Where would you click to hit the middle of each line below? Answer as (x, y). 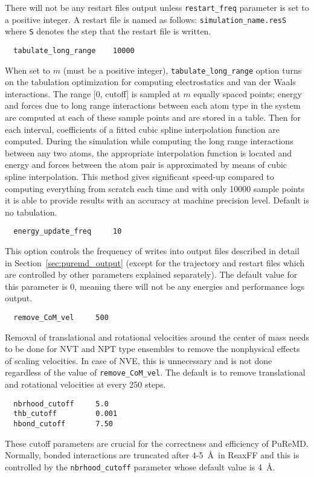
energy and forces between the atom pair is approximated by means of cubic (146, 165)
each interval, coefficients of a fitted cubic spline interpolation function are (142, 129)
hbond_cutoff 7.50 (63, 424)
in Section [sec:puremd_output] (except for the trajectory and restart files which (155, 262)
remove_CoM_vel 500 (61, 318)
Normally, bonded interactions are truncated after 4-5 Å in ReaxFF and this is (152, 455)
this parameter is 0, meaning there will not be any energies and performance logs (155, 286)
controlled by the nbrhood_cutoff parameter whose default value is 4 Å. (140, 466)
